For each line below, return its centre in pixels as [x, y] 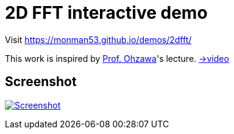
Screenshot [41, 82]
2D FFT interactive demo [106, 13]
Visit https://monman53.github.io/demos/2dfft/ [98, 39]
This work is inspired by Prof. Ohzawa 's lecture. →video [117, 58]
